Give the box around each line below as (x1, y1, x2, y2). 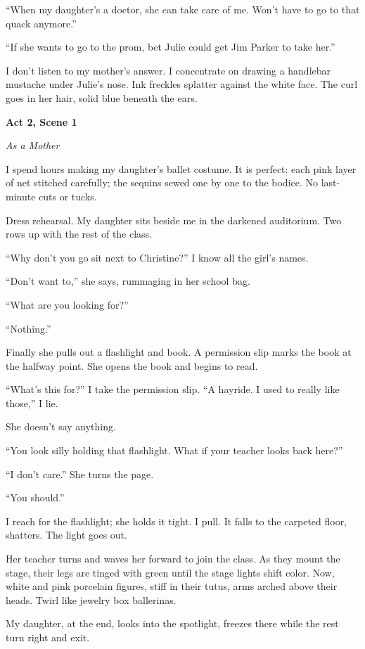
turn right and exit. (6, 630, 90, 644)
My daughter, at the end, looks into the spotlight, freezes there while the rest (6, 616, 339, 631)
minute (6, 188, 36, 203)
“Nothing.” (6, 321, 51, 335)
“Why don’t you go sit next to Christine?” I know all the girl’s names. (6, 250, 309, 264)
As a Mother (6, 138, 60, 153)
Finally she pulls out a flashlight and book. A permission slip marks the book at (6, 345, 352, 359)
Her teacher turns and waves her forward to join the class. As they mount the (6, 551, 340, 566)
